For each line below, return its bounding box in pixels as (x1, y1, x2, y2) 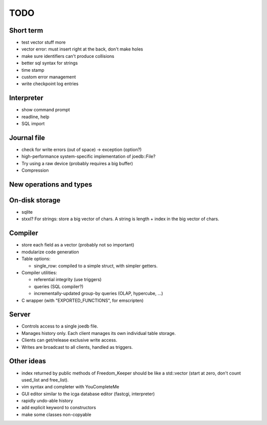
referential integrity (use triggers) (34, 277, 102, 283)
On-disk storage (9, 196, 61, 204)
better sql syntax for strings (21, 60, 78, 66)
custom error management (21, 74, 76, 80)
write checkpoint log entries (21, 81, 79, 87)
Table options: (21, 256, 50, 262)
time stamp (21, 67, 44, 73)
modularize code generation (21, 249, 79, 255)
